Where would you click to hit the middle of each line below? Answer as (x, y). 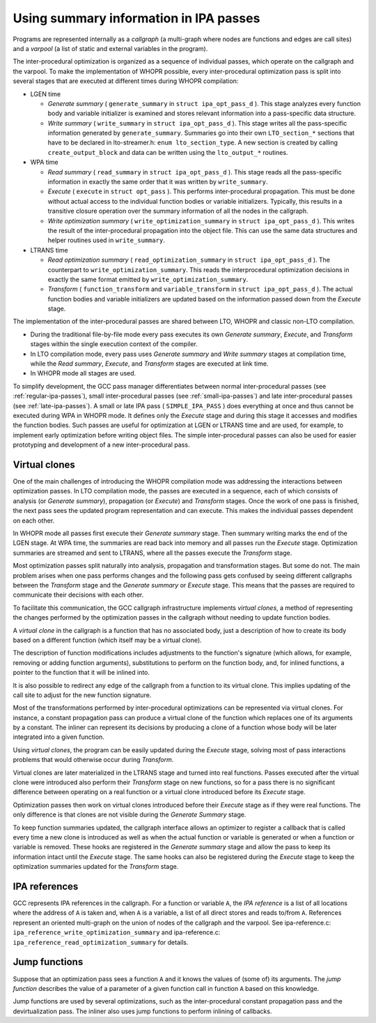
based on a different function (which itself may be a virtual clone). (107, 640)
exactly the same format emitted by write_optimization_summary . (148, 279)
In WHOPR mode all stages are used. (83, 373)
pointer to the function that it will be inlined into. (81, 673)
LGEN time (46, 94)
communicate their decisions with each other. (78, 595)
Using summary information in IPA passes (136, 18)
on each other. (34, 521)
